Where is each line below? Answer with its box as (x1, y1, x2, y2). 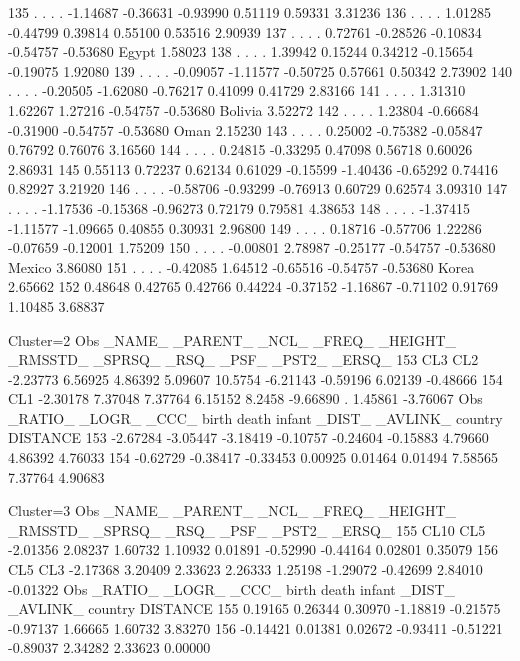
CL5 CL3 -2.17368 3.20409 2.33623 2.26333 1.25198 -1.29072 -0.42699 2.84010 (8, 559, 483, 580)
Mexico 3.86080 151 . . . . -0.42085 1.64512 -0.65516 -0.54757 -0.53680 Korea (8, 256, 475, 277)
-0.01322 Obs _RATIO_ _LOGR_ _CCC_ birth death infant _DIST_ (8, 578, 456, 599)
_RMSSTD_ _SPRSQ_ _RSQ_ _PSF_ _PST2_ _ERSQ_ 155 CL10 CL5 (8, 519, 486, 540)
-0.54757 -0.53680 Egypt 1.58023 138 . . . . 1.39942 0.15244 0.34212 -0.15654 (8, 41, 473, 62)
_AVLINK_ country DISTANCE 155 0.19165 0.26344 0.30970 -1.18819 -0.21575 (8, 598, 501, 619)
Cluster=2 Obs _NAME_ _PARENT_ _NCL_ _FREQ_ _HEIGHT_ (8, 329, 457, 350)
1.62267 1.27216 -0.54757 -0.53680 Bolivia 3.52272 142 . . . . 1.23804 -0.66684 (8, 99, 479, 120)
